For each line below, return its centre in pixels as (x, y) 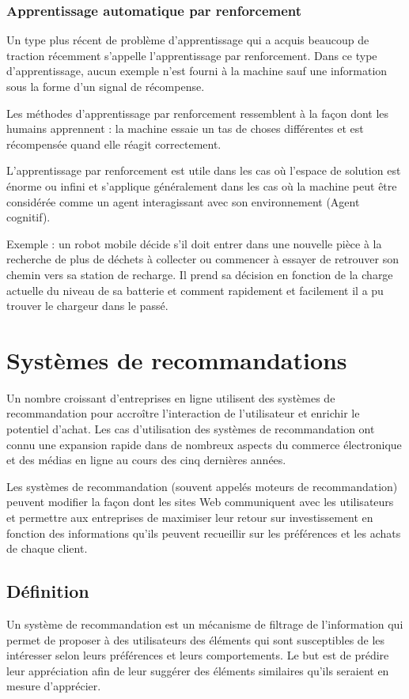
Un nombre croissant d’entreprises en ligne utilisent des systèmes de (171, 397)
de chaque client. (47, 548)
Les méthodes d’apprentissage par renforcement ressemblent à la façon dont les (198, 113)
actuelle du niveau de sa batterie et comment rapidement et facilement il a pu (195, 290)
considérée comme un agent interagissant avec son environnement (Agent (183, 201)
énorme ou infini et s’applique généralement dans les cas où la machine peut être (202, 185)
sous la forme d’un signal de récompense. (106, 86)
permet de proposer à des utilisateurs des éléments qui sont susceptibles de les (196, 639)
